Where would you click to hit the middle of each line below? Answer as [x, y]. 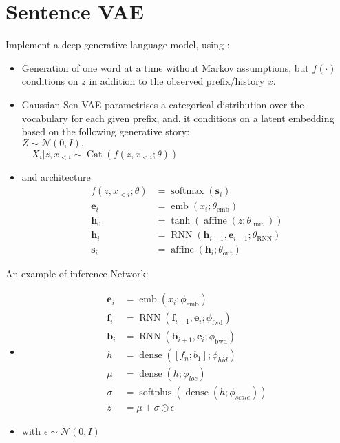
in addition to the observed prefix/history [177, 81]
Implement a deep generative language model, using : [118, 45]
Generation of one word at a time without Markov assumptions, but [165, 67]
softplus [156, 393]
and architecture [56, 176]
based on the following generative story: [106, 131]
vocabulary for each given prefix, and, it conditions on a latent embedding [178, 118]
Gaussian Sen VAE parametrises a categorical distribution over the [163, 104]
